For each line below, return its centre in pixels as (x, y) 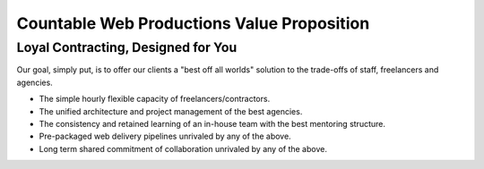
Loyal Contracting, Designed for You (127, 47)
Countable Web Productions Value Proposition (193, 23)
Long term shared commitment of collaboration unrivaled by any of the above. (183, 148)
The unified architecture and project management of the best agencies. (171, 111)
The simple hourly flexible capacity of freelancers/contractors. (155, 99)
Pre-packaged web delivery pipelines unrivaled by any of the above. (165, 136)
